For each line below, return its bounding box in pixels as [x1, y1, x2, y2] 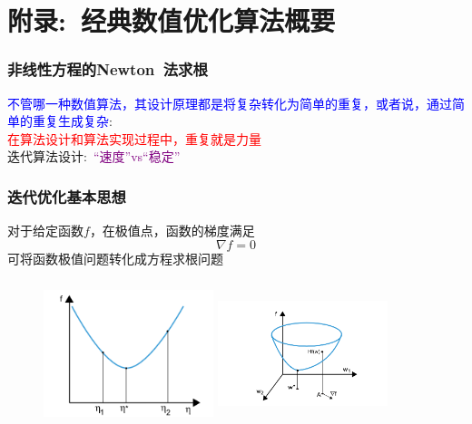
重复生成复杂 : [32, 111, 113, 130]
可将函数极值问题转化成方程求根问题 [7, 248, 223, 267]
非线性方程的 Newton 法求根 [7, 58, 208, 81]
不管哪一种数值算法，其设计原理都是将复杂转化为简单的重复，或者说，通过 [7, 93, 452, 112]
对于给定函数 [7, 221, 84, 240]
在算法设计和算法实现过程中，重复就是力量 [7, 129, 261, 148]
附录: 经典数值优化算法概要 [7, 2, 336, 39]
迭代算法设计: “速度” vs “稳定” [7, 147, 181, 166]
